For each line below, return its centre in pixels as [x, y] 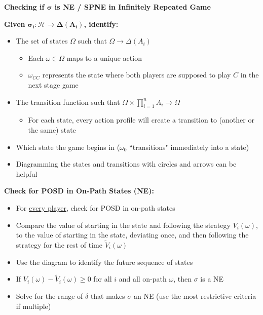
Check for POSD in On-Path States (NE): [79, 191]
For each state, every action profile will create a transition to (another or [141, 120]
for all [103, 279]
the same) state [52, 129]
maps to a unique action [104, 57]
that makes [108, 296]
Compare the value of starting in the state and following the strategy [123, 225]
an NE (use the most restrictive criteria [195, 296]
